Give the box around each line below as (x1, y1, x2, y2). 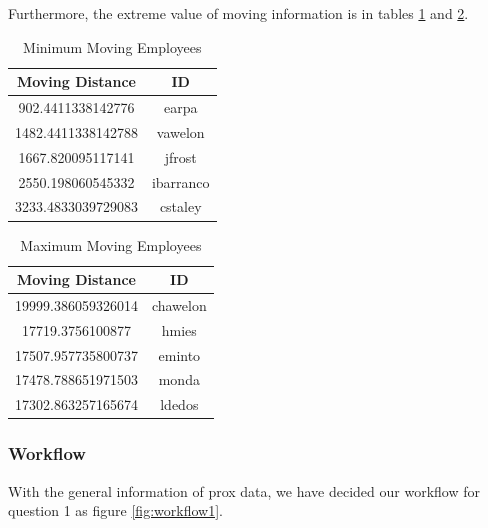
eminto (158, 344, 201, 365)
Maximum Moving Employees (20, 234, 202, 255)
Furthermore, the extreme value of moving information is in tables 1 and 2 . (8, 3, 469, 23)
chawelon (151, 294, 207, 315)
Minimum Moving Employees (23, 36, 202, 57)
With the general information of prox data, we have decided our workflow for (8, 480, 480, 501)
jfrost (164, 146, 197, 167)
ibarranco (151, 171, 210, 192)
